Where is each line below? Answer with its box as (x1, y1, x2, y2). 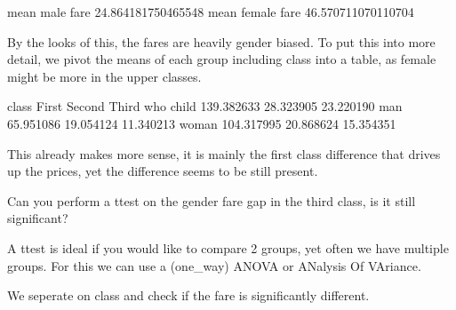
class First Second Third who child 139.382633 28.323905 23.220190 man (7, 97, 403, 115)
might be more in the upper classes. (7, 67, 202, 85)
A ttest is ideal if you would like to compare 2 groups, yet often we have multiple (7, 238, 449, 257)
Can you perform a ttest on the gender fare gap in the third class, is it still (7, 191, 416, 210)
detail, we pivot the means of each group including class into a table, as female (7, 50, 436, 68)
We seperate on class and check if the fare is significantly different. (7, 286, 370, 305)
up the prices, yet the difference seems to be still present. (7, 162, 318, 180)
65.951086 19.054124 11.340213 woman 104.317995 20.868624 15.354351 (7, 114, 396, 132)
